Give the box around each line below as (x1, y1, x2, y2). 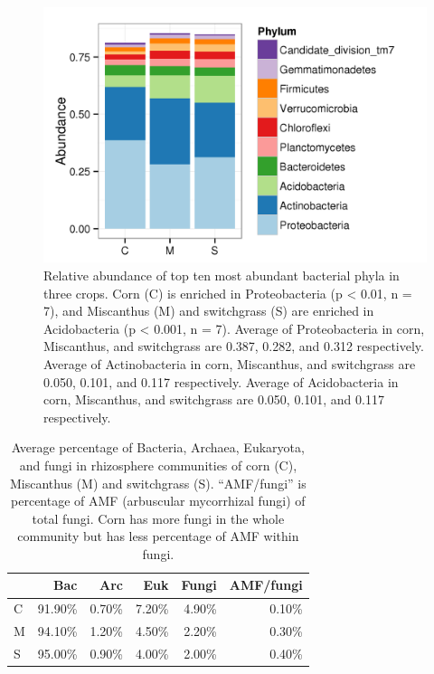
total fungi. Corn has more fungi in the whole (32, 508, 285, 527)
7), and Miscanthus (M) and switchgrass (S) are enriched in (43, 301, 374, 320)
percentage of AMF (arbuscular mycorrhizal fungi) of (11, 491, 306, 510)
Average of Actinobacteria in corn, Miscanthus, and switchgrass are (43, 354, 416, 373)
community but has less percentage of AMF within (17, 527, 299, 546)
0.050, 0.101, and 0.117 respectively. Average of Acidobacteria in (43, 372, 399, 391)
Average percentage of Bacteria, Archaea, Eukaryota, (11, 438, 305, 457)
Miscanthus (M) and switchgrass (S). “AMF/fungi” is (9, 473, 307, 492)
